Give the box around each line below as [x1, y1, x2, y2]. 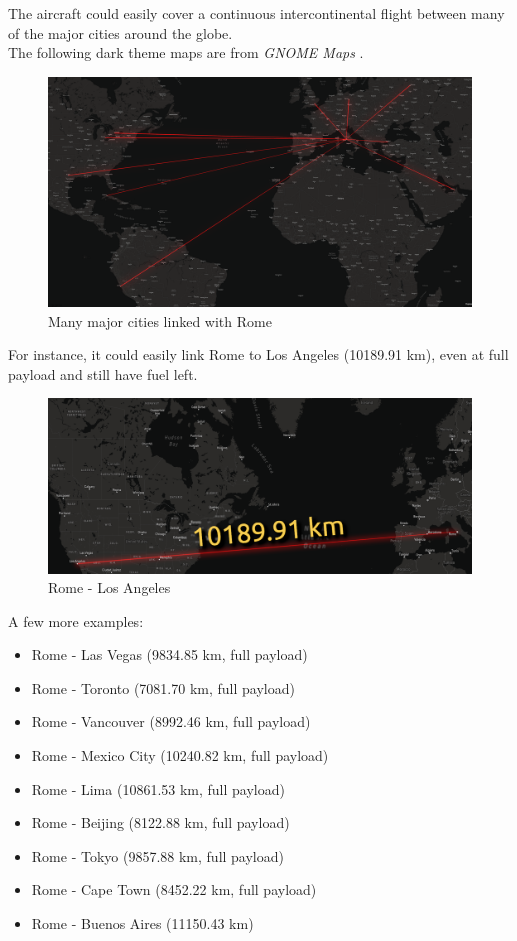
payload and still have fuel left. [8, 363, 198, 384]
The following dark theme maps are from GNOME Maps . [8, 42, 364, 63]
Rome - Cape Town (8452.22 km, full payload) [31, 879, 317, 900]
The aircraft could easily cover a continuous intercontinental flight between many [8, 3, 505, 23]
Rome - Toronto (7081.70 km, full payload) [31, 677, 295, 698]
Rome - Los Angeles [48, 577, 171, 598]
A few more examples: [8, 610, 144, 631]
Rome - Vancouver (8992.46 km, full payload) [31, 711, 311, 732]
